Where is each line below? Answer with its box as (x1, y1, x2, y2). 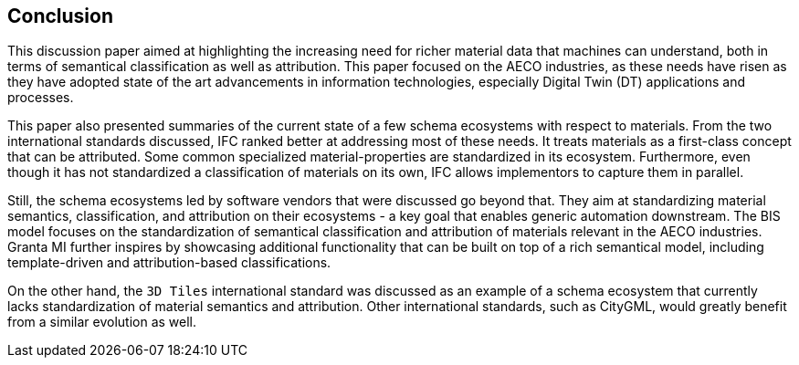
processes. (7, 89, 74, 106)
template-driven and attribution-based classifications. (7, 255, 331, 271)
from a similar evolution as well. (7, 314, 196, 330)
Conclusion (7, 5, 114, 27)
